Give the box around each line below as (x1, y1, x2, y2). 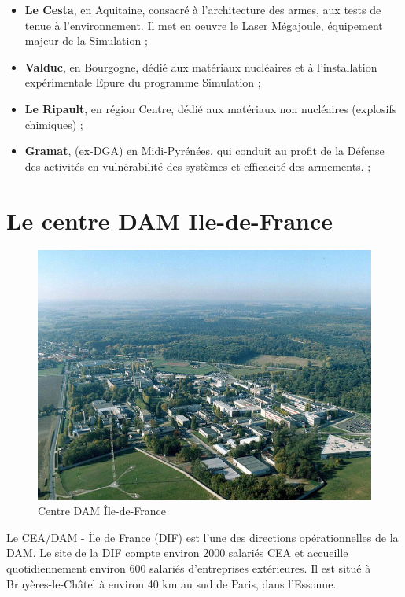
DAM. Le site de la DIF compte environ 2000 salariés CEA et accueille (6, 544, 348, 561)
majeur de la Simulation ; (24, 32, 148, 49)
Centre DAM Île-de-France (38, 503, 167, 519)
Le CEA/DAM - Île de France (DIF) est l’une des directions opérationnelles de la (6, 529, 399, 545)
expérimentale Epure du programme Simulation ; (24, 74, 261, 90)
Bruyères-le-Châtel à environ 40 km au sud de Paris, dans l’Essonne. (6, 575, 337, 591)
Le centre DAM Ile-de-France (6, 204, 333, 236)
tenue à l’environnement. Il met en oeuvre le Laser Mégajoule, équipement (24, 17, 383, 33)
